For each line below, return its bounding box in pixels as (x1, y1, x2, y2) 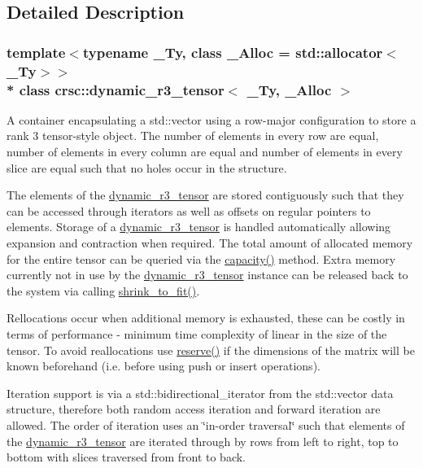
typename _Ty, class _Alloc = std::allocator (82, 42, 383, 62)
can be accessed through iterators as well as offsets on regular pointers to (7, 202, 371, 219)
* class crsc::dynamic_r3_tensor (7, 79, 225, 99)
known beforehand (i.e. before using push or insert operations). (7, 357, 321, 374)
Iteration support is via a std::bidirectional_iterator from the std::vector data (7, 384, 394, 401)
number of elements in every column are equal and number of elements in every (7, 143, 403, 160)
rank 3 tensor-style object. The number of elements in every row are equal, (7, 127, 379, 144)
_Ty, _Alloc (246, 79, 332, 99)
